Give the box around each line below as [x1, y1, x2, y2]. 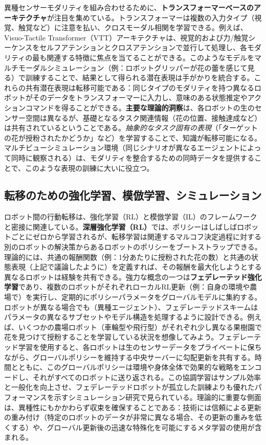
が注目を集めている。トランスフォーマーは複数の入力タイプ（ [47, 12, 255, 23]
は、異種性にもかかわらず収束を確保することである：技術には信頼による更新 [4, 402, 261, 412]
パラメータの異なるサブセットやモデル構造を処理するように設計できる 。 [4, 311, 248, 322]
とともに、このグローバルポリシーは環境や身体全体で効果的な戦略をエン [11, 362, 255, 372]
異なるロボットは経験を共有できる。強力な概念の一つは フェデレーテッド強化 [4, 271, 262, 282]
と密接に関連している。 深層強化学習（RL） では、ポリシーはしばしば [4, 221, 237, 232]
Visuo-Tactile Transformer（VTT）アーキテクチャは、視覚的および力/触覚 [4, 32, 249, 42]
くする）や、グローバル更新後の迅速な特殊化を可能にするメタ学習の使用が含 [4, 421, 262, 432]
